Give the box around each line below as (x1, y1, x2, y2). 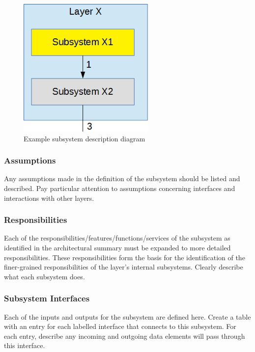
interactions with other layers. (4, 192, 94, 203)
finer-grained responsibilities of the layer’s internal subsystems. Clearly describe (4, 262, 243, 272)
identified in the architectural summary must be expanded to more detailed (4, 243, 231, 253)
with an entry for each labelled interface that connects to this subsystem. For (4, 321, 236, 331)
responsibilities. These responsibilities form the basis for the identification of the (4, 252, 245, 262)
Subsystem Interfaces (4, 292, 90, 304)
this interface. (4, 340, 45, 351)
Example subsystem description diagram (24, 133, 145, 143)
